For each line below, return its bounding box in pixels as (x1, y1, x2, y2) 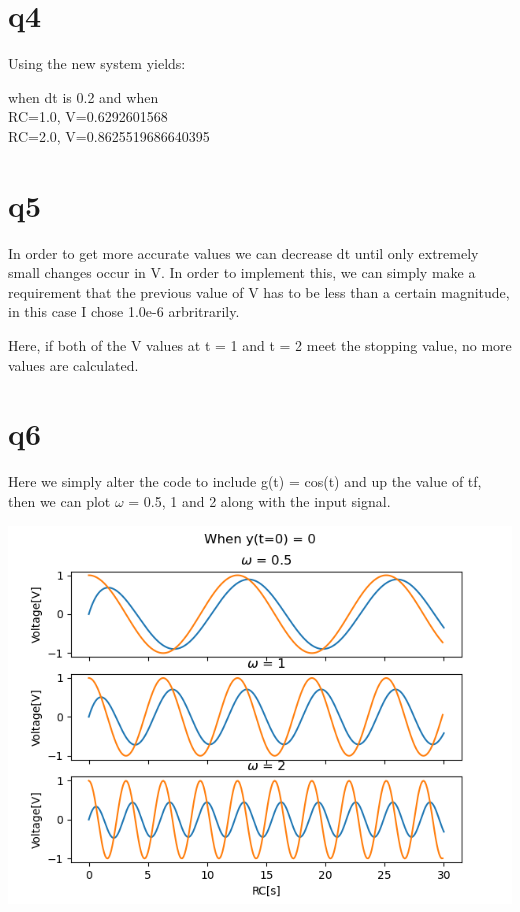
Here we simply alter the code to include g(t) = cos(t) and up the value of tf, (8, 471, 482, 492)
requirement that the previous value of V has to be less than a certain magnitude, (8, 281, 510, 302)
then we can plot (8, 490, 111, 511)
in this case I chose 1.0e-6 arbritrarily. (8, 301, 240, 322)
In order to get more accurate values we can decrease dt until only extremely (8, 242, 479, 263)
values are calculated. (8, 354, 139, 375)
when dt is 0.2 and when (8, 86, 159, 107)
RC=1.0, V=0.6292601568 (8, 106, 168, 127)
